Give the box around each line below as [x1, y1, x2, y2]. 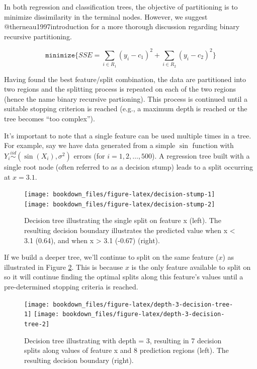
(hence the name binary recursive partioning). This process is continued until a [4, 93, 247, 104]
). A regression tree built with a [152, 150, 250, 161]
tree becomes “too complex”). [4, 113, 95, 123]
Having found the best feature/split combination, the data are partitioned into [4, 73, 246, 84]
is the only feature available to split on [131, 261, 251, 272]
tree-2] [24, 320, 50, 328]
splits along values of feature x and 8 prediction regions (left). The [24, 345, 229, 355]
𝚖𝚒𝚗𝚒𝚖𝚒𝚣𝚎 [45, 51, 75, 59]
